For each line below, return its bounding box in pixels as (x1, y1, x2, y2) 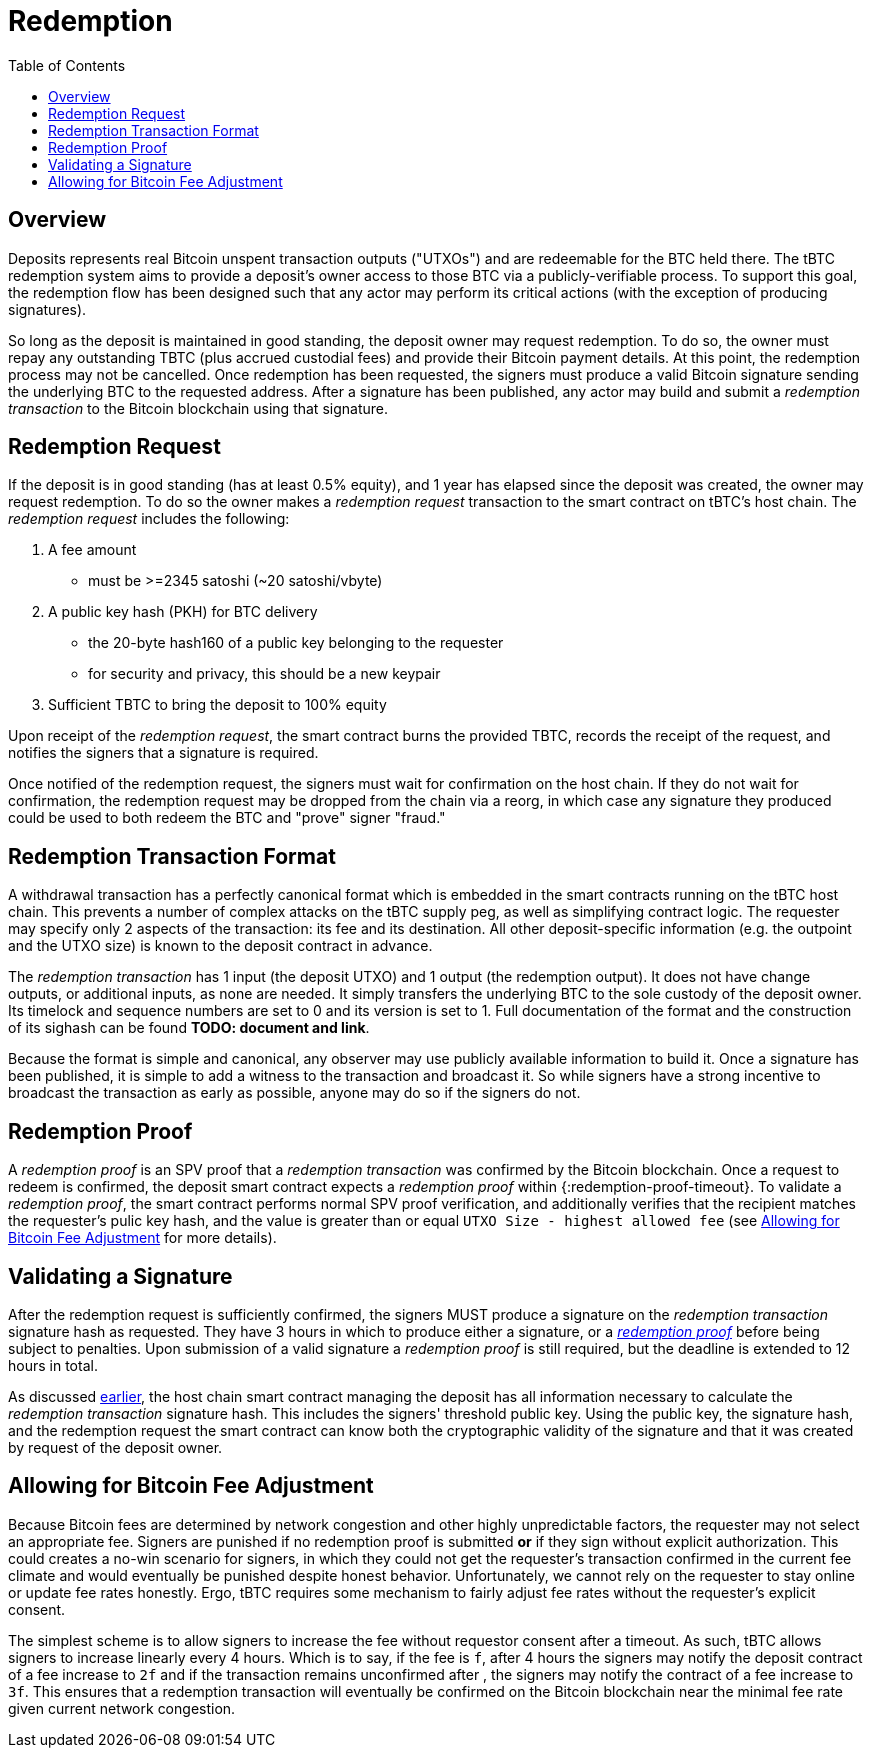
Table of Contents (8, 56, 126, 74)
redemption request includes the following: (8, 510, 290, 528)
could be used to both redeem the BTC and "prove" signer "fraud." (8, 809, 446, 827)
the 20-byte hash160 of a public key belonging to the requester (88, 634, 504, 652)
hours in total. (8, 1356, 98, 1374)
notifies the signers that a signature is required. (8, 744, 319, 762)
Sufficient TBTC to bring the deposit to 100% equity (48, 696, 387, 714)
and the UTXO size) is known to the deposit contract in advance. (8, 937, 433, 955)
